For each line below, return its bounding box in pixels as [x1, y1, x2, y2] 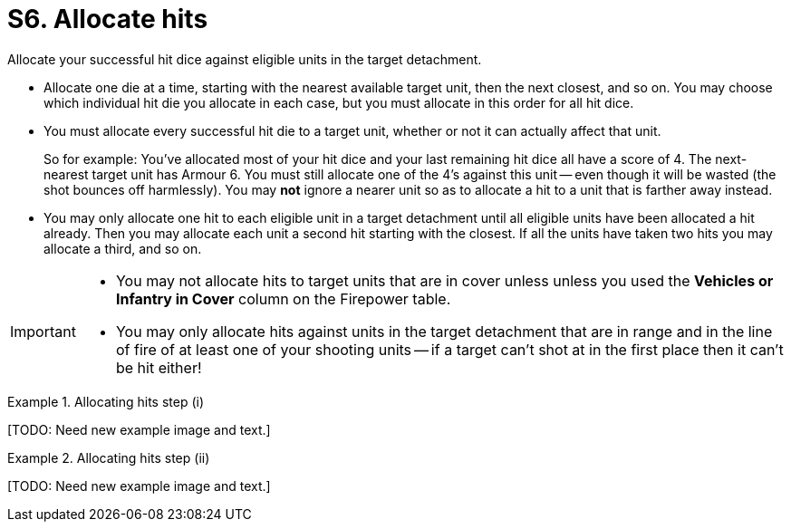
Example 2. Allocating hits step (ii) [7, 449, 210, 466]
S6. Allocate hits [7, 4, 208, 34]
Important [10, 322, 76, 341]
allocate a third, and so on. [43, 240, 202, 256]
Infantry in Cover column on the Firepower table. [115, 289, 451, 308]
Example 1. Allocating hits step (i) [7, 393, 205, 409]
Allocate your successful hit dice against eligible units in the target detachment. [7, 51, 482, 67]
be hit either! [115, 358, 202, 377]
